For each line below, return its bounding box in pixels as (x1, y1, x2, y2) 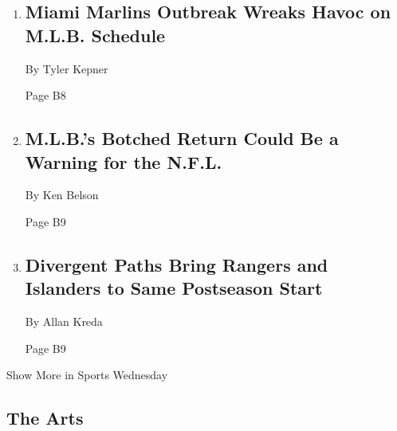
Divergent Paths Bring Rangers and (25, 252, 328, 276)
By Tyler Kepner (25, 60, 108, 76)
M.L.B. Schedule (25, 22, 166, 47)
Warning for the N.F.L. (25, 149, 222, 174)
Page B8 (25, 87, 66, 104)
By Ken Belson (25, 186, 99, 203)
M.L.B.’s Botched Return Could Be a (25, 126, 339, 151)
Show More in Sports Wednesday (6, 366, 168, 383)
